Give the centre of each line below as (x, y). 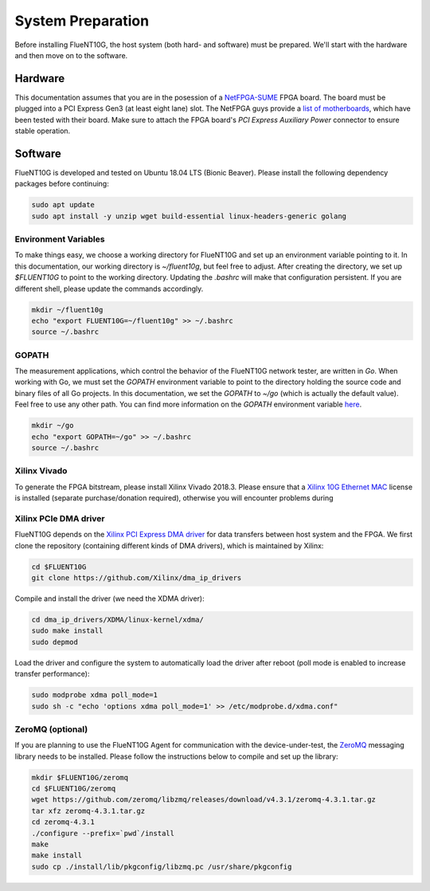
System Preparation (82, 21)
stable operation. (43, 131)
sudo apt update (63, 205)
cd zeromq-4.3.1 (63, 822)
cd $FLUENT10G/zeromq (74, 789)
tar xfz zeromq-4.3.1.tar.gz (88, 811)
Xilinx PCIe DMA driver (60, 518)
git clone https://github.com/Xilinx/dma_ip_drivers (137, 578)
